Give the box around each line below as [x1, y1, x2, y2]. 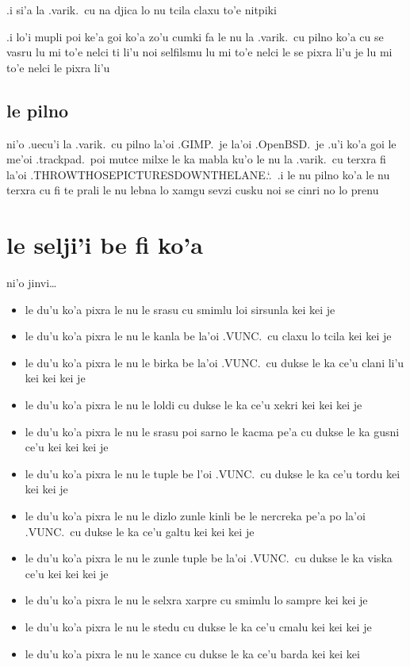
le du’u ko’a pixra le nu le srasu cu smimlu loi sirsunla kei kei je [25, 301, 335, 317]
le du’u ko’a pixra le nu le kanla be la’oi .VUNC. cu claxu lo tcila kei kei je [25, 328, 392, 344]
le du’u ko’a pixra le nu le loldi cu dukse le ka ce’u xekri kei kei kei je [25, 397, 362, 413]
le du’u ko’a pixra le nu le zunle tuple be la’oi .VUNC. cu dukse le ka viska [25, 550, 393, 566]
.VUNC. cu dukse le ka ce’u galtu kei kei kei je [25, 523, 255, 539]
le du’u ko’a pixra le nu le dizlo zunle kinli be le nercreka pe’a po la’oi [25, 508, 366, 524]
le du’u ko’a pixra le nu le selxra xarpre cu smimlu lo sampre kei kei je [25, 592, 368, 608]
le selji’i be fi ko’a [6, 228, 203, 261]
